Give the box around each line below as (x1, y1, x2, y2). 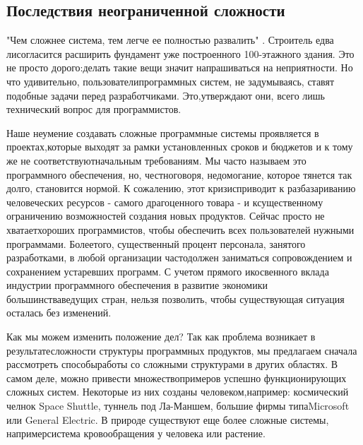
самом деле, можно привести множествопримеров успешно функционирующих (6, 370, 347, 385)
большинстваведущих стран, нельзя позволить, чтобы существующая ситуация (6, 291, 345, 306)
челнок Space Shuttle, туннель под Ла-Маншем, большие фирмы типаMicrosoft (6, 398, 350, 413)
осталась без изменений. (6, 305, 112, 320)
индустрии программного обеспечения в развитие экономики (6, 278, 268, 292)
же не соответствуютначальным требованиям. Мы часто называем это (6, 153, 307, 167)
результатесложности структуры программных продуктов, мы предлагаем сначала (6, 343, 357, 357)
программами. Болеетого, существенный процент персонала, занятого (6, 236, 306, 251)
